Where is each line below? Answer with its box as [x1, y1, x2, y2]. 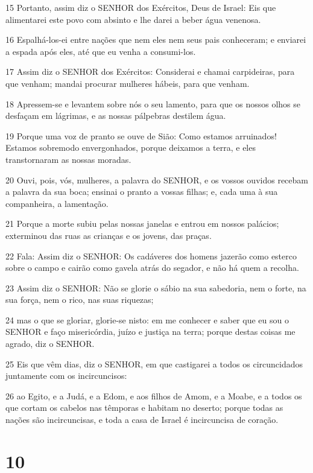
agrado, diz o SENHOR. [5, 337, 95, 350]
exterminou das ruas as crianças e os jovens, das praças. [5, 229, 212, 241]
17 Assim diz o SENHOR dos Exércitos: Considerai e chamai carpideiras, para [5, 65, 295, 78]
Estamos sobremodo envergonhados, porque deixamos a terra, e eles [5, 141, 256, 154]
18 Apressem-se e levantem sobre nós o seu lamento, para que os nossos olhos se [5, 97, 300, 110]
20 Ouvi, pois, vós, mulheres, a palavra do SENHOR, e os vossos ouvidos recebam [5, 173, 308, 186]
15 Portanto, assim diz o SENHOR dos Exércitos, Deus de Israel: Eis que [5, 1, 276, 13]
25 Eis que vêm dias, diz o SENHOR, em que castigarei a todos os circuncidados [5, 357, 303, 370]
